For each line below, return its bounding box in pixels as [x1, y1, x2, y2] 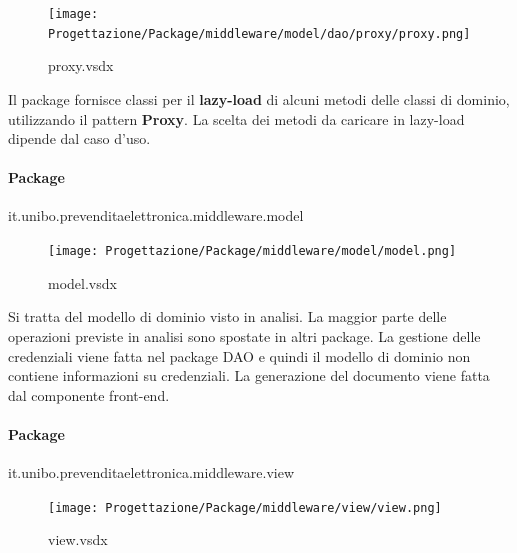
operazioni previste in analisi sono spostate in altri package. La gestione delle [8, 325, 481, 346]
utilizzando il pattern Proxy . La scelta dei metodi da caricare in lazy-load [8, 108, 465, 129]
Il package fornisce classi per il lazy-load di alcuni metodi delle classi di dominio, [8, 88, 510, 109]
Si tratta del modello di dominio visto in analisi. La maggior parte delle [8, 306, 447, 327]
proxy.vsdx [48, 55, 114, 76]
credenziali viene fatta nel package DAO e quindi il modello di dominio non [8, 345, 471, 366]
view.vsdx [48, 529, 108, 550]
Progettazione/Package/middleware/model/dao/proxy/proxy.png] [48, 26, 471, 41]
